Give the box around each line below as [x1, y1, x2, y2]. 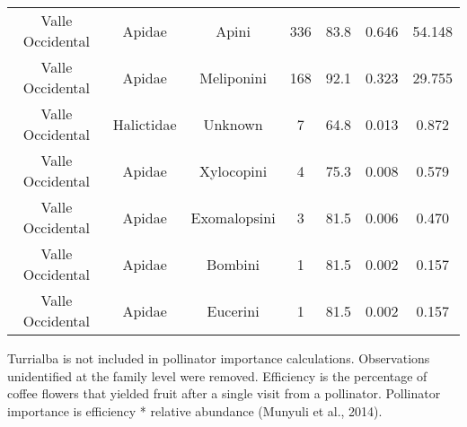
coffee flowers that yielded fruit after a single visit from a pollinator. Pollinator [7, 384, 441, 403]
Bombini [207, 253, 260, 274]
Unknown [203, 113, 263, 135]
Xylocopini [198, 160, 268, 181]
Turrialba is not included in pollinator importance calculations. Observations [7, 349, 430, 367]
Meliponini [199, 66, 267, 88]
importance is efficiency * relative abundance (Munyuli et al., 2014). [7, 401, 383, 420]
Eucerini [207, 300, 260, 321]
